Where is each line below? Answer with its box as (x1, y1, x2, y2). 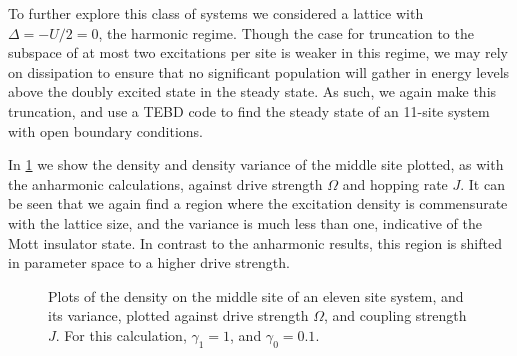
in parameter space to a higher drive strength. (8, 252, 290, 273)
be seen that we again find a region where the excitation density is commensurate (8, 193, 508, 214)
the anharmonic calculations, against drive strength (8, 173, 323, 194)
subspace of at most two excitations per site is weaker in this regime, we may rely (8, 42, 508, 63)
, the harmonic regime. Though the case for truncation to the (98, 22, 474, 43)
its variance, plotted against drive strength (48, 305, 309, 326)
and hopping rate (342, 173, 448, 194)
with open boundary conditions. (8, 120, 204, 141)
